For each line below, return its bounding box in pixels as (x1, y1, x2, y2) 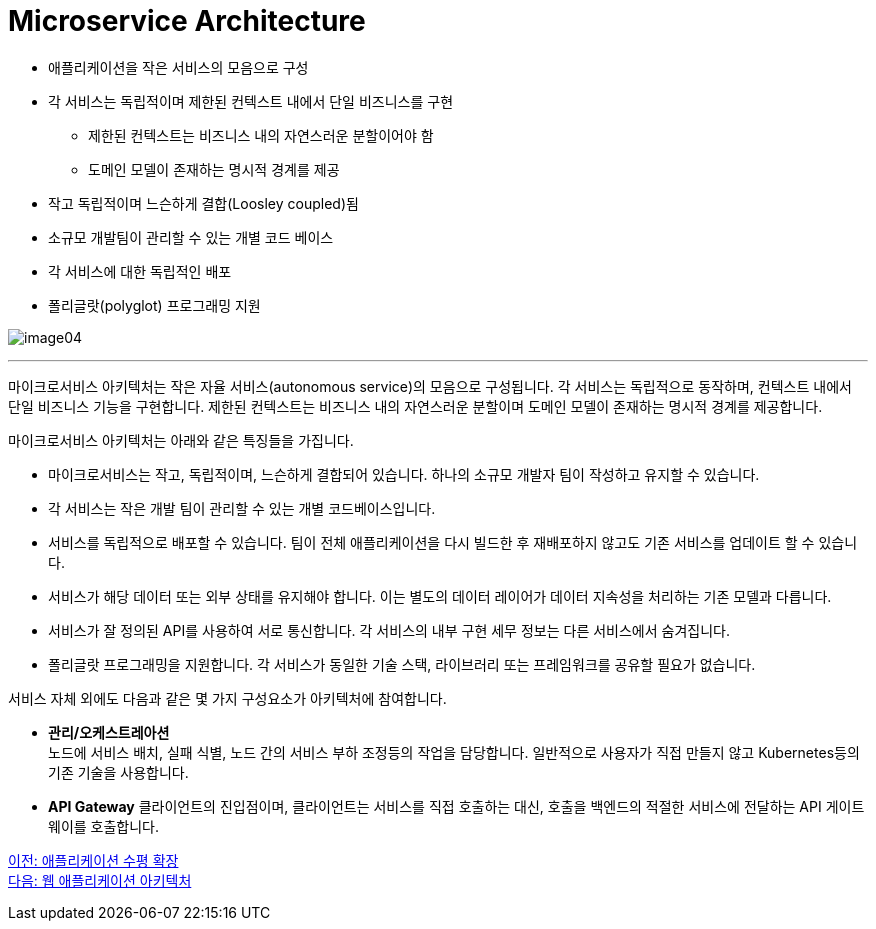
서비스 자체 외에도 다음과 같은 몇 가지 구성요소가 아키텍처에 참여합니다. (8, 689, 447, 707)
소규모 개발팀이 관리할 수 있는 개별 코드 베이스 (48, 228, 334, 246)
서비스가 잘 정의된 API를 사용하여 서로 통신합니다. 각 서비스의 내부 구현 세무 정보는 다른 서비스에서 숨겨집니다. (48, 621, 730, 639)
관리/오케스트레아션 (48, 723, 170, 741)
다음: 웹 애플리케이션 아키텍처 (8, 871, 192, 889)
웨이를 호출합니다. (48, 817, 160, 835)
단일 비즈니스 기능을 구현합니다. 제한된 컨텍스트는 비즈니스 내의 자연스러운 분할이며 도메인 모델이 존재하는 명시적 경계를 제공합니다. (8, 397, 823, 415)
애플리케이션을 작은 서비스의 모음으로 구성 (48, 58, 309, 76)
